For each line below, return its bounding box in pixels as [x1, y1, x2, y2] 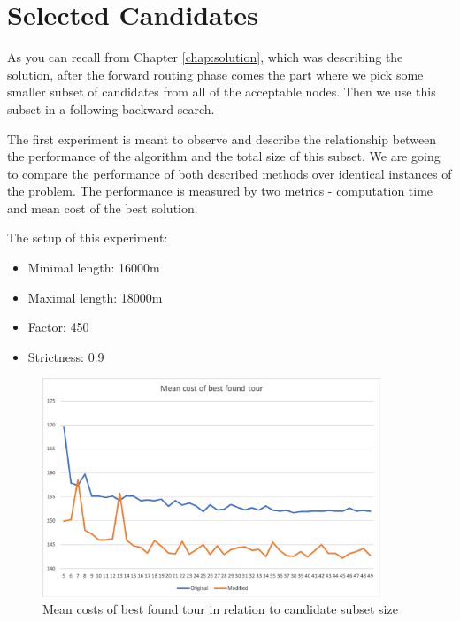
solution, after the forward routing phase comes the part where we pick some [7, 65, 424, 83]
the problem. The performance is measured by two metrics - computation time [7, 181, 433, 200]
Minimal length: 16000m [27, 258, 160, 277]
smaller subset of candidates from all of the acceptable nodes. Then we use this [7, 82, 436, 101]
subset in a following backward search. [7, 99, 215, 118]
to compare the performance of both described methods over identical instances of [7, 164, 452, 182]
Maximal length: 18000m [27, 287, 163, 306]
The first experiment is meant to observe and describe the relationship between [7, 129, 437, 148]
